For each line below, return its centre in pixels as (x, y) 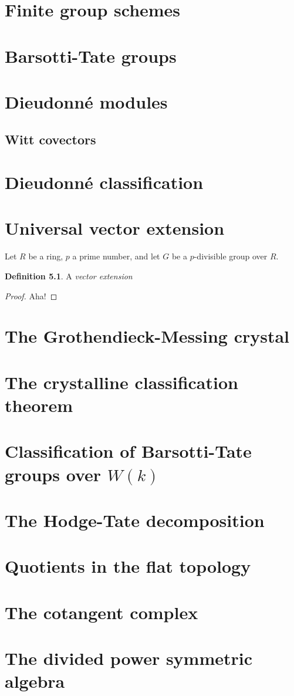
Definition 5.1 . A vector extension (69, 276)
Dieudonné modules (86, 101)
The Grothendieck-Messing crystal (147, 336)
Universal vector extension (115, 228)
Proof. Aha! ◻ (31, 295)
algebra (35, 681)
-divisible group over (231, 256)
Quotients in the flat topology (128, 566)
